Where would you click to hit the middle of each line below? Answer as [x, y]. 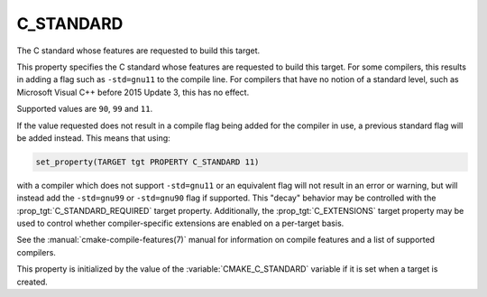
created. [32, 282]
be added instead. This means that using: [93, 138]
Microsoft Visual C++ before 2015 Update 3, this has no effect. [133, 92]
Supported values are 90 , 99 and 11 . [85, 109]
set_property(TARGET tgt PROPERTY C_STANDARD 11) [147, 162]
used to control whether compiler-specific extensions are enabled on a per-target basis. [180, 223]
